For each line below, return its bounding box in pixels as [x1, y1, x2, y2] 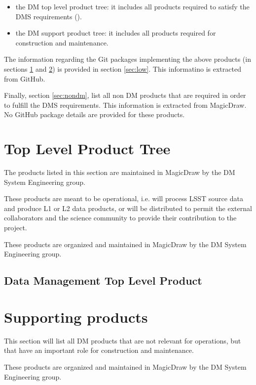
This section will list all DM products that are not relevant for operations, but [4, 335, 241, 345]
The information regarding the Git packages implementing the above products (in [4, 54, 251, 64]
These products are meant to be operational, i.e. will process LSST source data [4, 193, 243, 204]
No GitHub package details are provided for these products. [4, 109, 185, 120]
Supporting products [4, 306, 148, 327]
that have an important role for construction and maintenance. [4, 345, 194, 355]
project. [4, 222, 27, 233]
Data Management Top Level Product [4, 273, 202, 288]
